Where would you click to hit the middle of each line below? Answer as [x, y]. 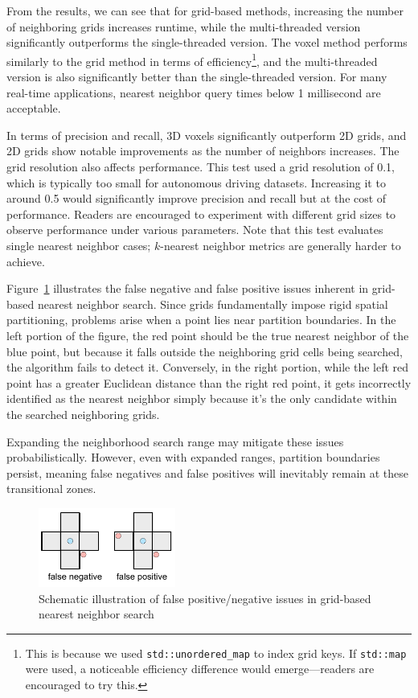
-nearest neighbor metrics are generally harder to [281, 245]
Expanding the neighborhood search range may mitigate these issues [175, 441]
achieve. [26, 261]
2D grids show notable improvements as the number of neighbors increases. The [203, 151]
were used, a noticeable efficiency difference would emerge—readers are [200, 669]
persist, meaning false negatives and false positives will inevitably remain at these [208, 472]
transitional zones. [51, 489]
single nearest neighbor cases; [79, 245]
